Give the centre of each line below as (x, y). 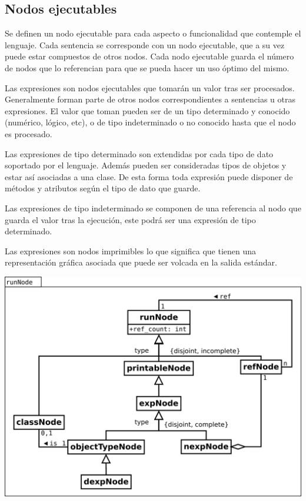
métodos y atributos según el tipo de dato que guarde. (103, 188)
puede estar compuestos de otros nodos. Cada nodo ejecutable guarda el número (149, 56)
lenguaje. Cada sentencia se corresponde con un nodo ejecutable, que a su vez (145, 44)
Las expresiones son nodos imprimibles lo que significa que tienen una (131, 251)
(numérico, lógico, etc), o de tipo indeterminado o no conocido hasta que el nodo (150, 122)
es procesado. (29, 133)
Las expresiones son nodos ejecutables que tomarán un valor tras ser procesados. (150, 87)
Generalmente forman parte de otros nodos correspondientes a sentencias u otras (150, 99)
